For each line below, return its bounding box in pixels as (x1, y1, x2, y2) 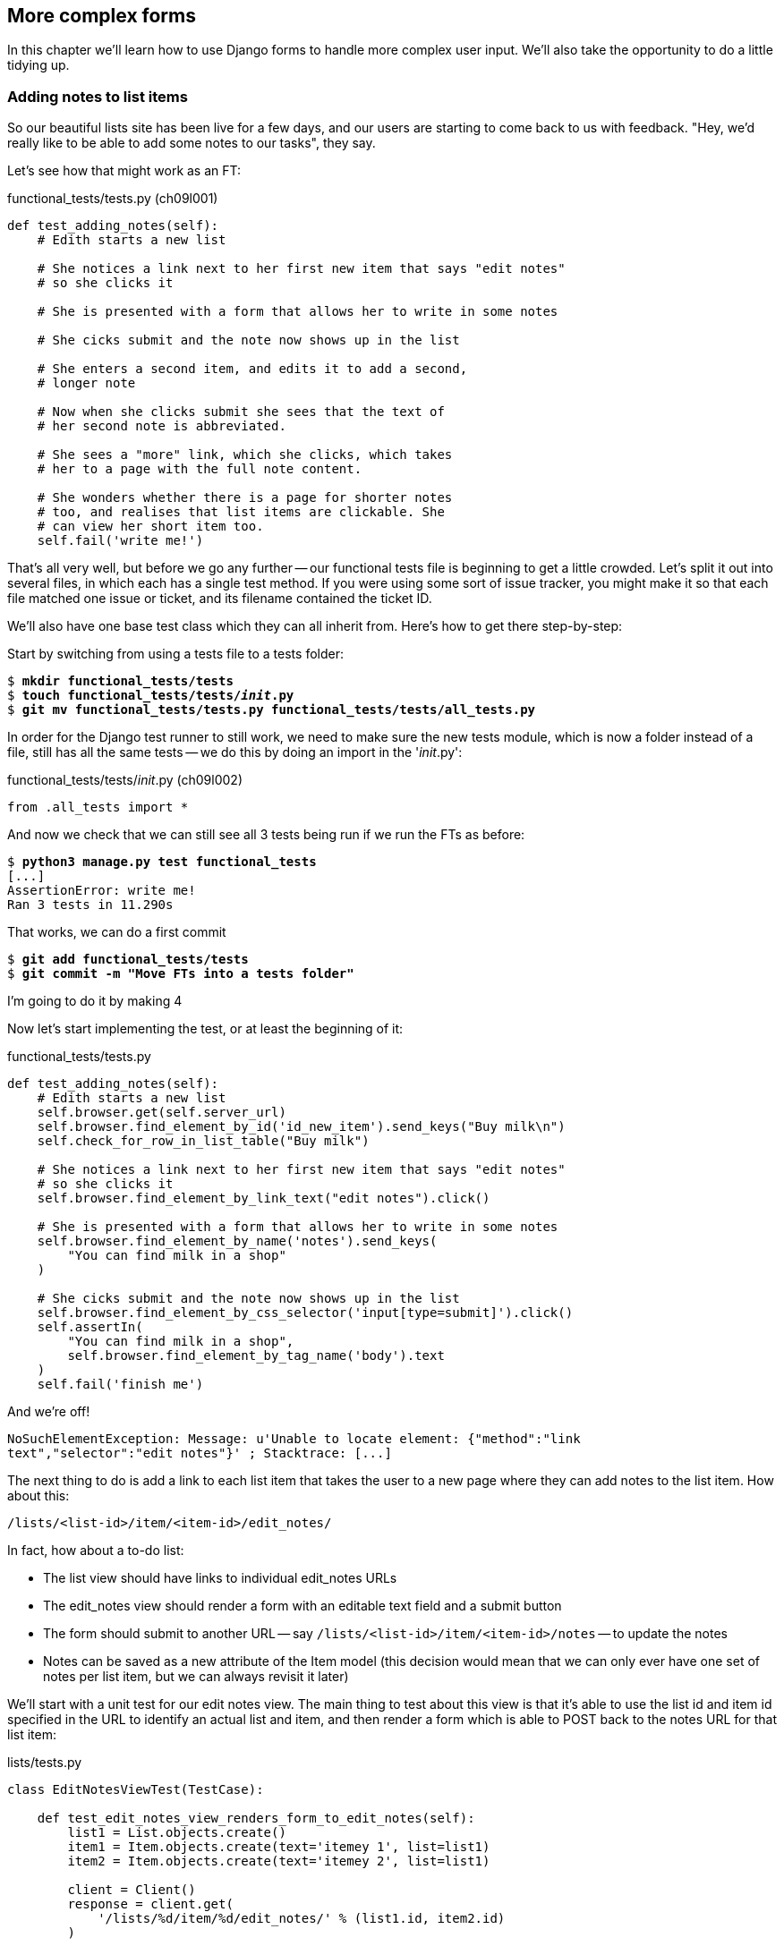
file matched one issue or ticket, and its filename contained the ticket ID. (7, 591, 432, 607)
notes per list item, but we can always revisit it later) (43, 1669, 349, 1685)
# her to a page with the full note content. (37, 462, 362, 477)
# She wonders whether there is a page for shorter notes (37, 490, 453, 506)
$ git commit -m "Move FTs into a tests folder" (7, 966, 354, 981)
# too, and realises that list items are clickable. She (37, 505, 445, 520)
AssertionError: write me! (7, 883, 196, 898)
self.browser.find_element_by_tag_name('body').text (67, 1348, 445, 1364)
